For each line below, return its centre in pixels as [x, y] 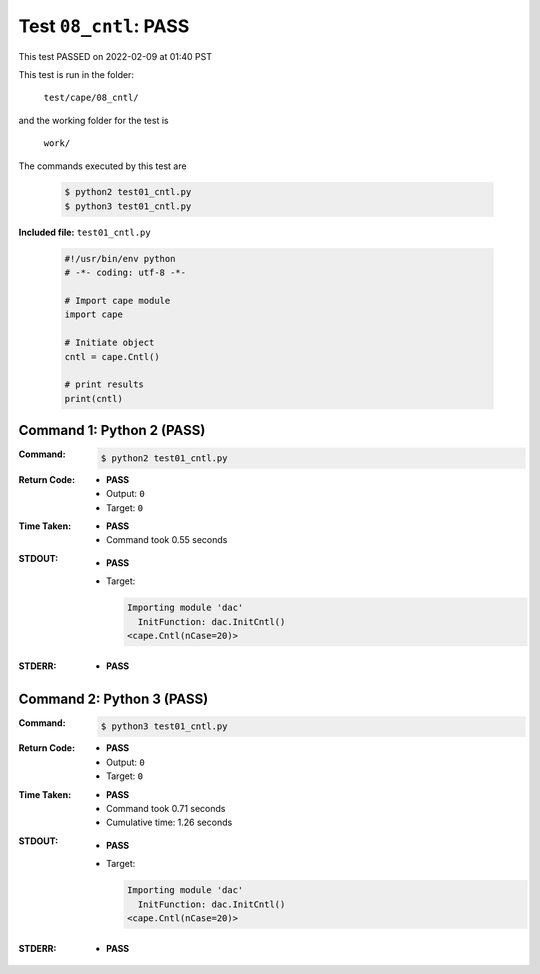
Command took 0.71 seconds [166, 808]
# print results [104, 384]
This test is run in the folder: [76, 74]
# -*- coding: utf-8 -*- [125, 273]
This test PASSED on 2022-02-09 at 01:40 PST [115, 56]
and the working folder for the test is [93, 120]
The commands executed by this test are [102, 166]
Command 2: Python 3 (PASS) [113, 698]
